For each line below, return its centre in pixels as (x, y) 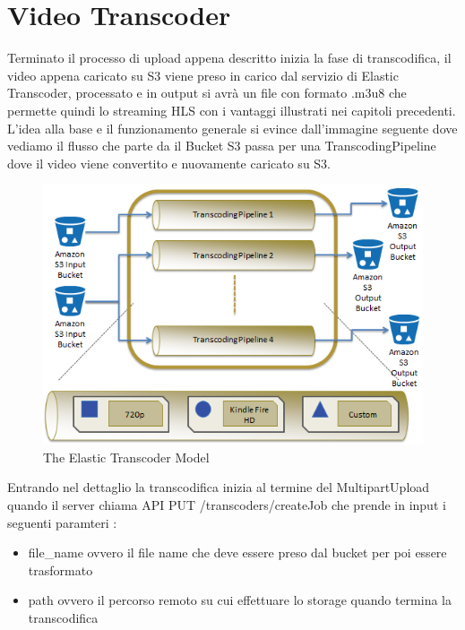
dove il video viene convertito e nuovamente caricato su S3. (169, 163)
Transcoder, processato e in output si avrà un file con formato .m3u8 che (207, 93)
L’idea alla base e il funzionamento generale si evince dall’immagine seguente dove (232, 128)
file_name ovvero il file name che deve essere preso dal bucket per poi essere (237, 552)
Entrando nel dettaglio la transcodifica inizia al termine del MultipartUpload (219, 487)
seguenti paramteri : (62, 522)
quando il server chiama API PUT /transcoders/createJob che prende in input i (227, 504)
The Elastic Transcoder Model (126, 457)
